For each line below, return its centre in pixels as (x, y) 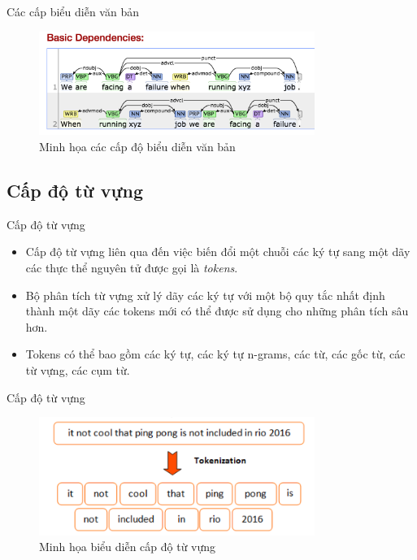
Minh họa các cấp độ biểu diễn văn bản (137, 146)
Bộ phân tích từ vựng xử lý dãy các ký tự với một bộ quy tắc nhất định (205, 295)
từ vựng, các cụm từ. (78, 369)
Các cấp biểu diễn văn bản (73, 11)
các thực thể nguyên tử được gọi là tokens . (132, 267)
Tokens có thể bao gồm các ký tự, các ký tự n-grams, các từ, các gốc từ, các (215, 354)
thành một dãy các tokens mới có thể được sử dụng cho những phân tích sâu (217, 311)
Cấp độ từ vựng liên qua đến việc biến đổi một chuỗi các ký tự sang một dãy (218, 252)
